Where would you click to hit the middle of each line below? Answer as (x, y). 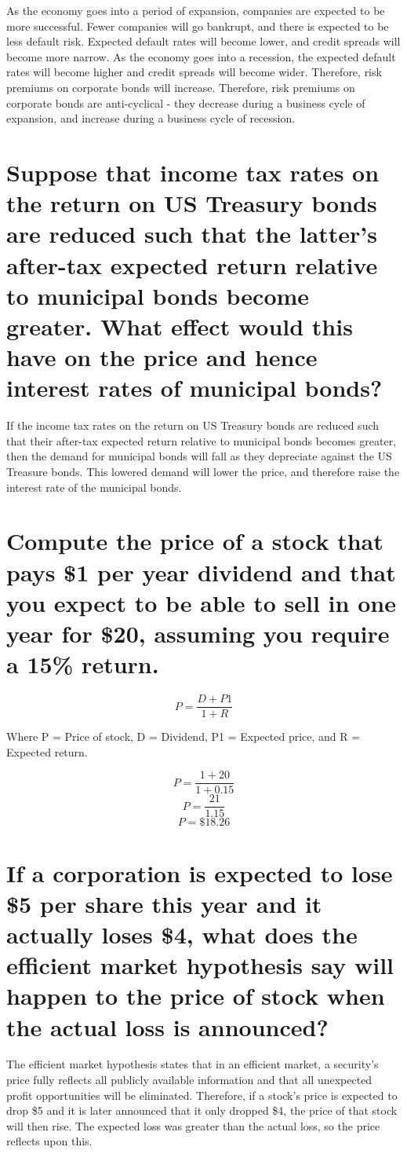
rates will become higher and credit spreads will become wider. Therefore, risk (194, 72)
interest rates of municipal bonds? (194, 388)
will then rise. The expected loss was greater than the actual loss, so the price (193, 1125)
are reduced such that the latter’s (192, 234)
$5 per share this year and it (164, 903)
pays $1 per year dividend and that (201, 572)
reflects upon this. (49, 1141)
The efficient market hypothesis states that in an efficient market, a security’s (193, 1064)
